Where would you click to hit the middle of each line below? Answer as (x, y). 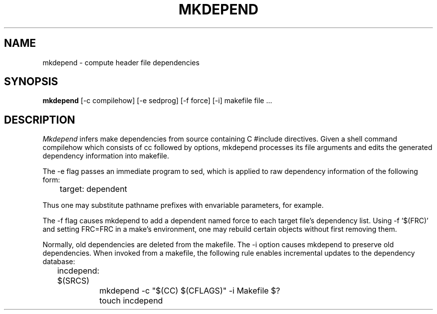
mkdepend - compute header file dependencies (121, 62)
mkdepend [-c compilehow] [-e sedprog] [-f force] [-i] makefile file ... (157, 101)
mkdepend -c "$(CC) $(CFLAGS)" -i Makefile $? (190, 291)
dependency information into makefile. (106, 156)
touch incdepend (131, 301)
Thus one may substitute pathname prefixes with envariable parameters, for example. (183, 205)
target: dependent (93, 189)
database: (59, 262)
